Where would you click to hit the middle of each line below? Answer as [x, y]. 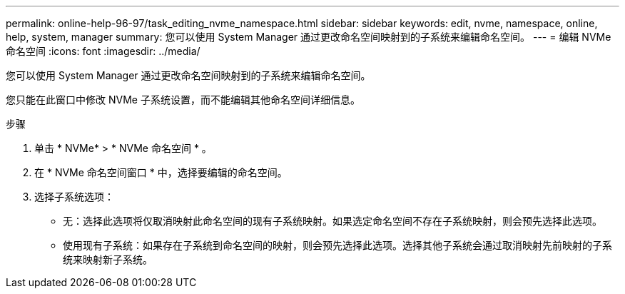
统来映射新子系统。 [108, 259]
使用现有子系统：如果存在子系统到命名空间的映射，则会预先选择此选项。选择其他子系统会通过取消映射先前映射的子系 [337, 245]
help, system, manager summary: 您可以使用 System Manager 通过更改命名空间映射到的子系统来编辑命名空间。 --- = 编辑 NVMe [309, 37]
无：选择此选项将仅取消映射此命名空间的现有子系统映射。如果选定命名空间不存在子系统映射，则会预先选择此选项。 [332, 221]
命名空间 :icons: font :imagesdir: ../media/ [103, 51]
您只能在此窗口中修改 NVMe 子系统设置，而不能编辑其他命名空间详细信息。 [183, 100]
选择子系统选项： [74, 197]
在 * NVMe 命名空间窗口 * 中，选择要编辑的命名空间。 [161, 172]
